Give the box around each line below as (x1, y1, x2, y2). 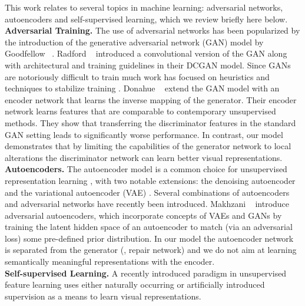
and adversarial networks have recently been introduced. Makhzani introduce (5, 198, 290, 210)
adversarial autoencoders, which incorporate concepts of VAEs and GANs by (5, 209, 282, 221)
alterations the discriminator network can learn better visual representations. (5, 151, 283, 163)
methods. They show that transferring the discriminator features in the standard (5, 116, 296, 129)
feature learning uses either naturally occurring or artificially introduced (5, 278, 265, 291)
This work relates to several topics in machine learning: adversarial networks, (5, 1, 283, 13)
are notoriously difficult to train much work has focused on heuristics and (5, 70, 270, 83)
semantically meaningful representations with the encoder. (5, 255, 215, 268)
